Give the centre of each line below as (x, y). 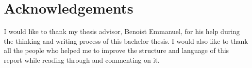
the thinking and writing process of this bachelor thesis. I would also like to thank (126, 41)
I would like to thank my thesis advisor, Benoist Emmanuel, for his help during (122, 31)
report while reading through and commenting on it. (82, 59)
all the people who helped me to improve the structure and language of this (117, 50)
